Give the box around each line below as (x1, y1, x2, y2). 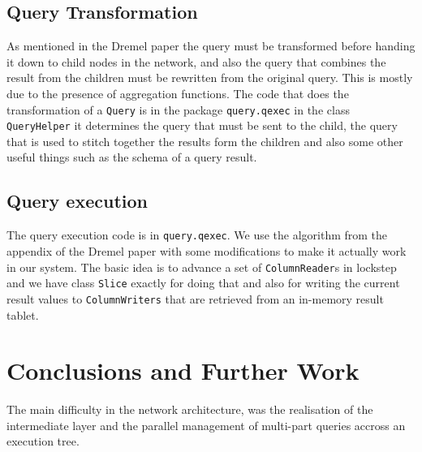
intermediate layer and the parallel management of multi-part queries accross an (6, 416, 406, 433)
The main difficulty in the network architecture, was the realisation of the (6, 401, 373, 418)
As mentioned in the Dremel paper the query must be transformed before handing (6, 37, 416, 54)
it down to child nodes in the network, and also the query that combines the (6, 53, 386, 70)
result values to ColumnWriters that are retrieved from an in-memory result (6, 290, 384, 307)
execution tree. (6, 433, 80, 450)
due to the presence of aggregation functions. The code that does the (6, 84, 349, 101)
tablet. (6, 306, 39, 323)
